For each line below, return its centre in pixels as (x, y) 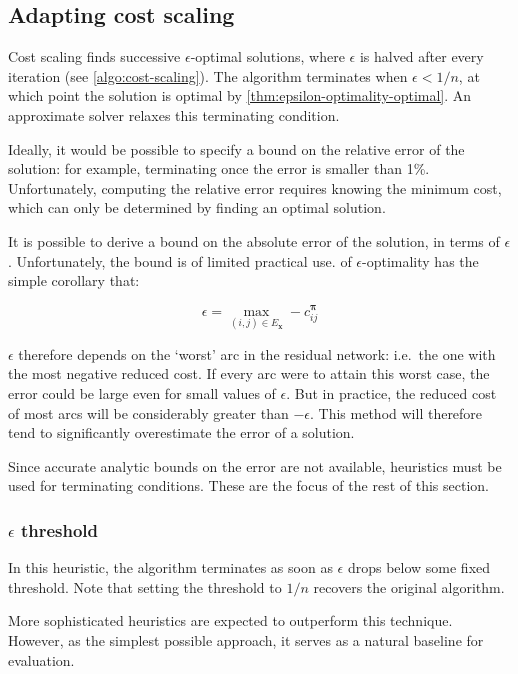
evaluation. (41, 659)
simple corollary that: (74, 280)
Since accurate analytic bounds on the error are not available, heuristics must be (255, 465)
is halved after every (421, 56)
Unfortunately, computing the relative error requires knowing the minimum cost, (255, 187)
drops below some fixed (419, 567)
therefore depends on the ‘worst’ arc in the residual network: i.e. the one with (257, 353)
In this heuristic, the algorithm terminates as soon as (170, 567)
